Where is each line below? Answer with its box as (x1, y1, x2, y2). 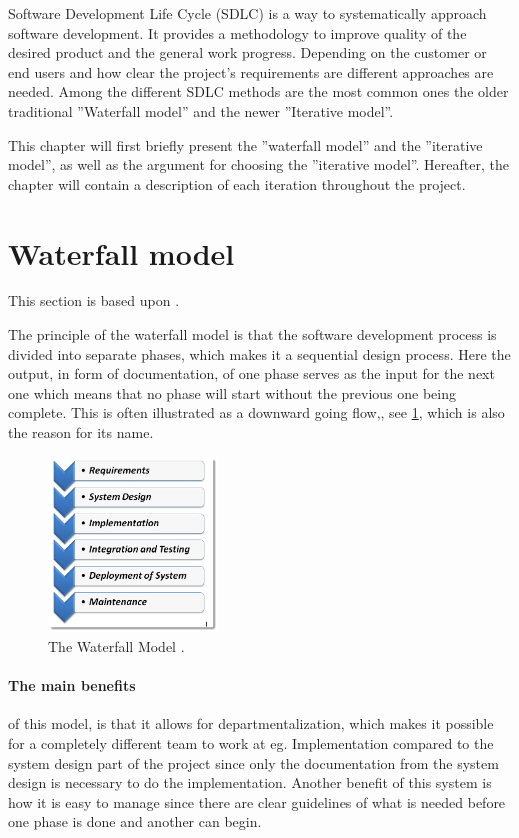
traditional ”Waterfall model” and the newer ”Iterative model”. (8, 100, 394, 121)
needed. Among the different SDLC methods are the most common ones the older (8, 81, 509, 102)
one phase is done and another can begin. (8, 811, 262, 832)
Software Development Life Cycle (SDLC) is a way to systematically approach (8, 3, 487, 23)
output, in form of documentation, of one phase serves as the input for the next (8, 363, 495, 384)
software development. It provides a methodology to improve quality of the (8, 22, 467, 43)
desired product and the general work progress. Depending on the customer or (8, 42, 487, 63)
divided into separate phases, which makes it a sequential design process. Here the (8, 343, 511, 364)
